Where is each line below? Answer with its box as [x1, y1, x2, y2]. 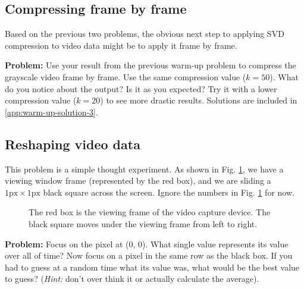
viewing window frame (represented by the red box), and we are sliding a [5, 174, 271, 187]
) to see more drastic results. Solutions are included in [100, 94, 297, 106]
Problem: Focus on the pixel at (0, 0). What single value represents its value [5, 237, 289, 250]
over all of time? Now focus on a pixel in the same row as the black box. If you [5, 249, 293, 262]
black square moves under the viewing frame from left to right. [29, 217, 258, 230]
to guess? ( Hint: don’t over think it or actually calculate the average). [5, 272, 259, 285]
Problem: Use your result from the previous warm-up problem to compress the [5, 59, 296, 71]
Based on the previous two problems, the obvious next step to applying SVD [5, 27, 284, 40]
